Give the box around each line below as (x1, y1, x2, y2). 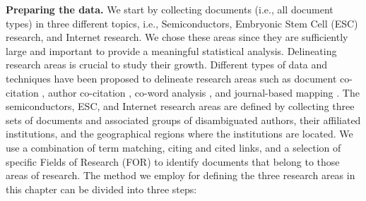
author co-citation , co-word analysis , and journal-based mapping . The (47, 85, 360, 99)
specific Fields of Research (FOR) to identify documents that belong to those (6, 154, 340, 169)
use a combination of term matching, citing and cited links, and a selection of (6, 140, 341, 154)
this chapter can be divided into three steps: (6, 181, 197, 196)
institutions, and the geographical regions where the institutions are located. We (6, 126, 353, 141)
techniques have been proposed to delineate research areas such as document (6, 71, 337, 85)
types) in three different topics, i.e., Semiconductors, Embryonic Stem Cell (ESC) (6, 16, 358, 30)
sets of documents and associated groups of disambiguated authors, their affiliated (6, 112, 361, 127)
